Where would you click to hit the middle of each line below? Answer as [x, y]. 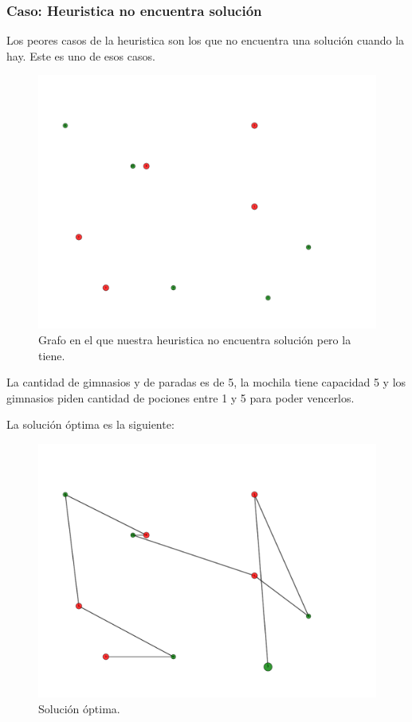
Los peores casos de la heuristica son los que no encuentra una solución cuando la [206, 40]
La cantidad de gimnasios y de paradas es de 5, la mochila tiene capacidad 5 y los [206, 382]
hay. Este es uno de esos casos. [81, 55]
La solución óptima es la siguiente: [90, 424]
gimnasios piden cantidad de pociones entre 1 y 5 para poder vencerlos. [180, 397]
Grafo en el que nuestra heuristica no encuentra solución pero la [195, 339]
